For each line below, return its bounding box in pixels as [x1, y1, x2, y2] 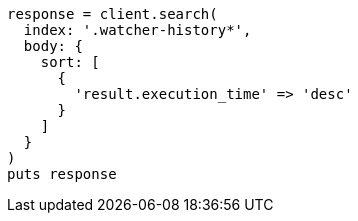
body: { [23, 38, 83, 54]
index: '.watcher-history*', [23, 22, 252, 38]
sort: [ [40, 54, 100, 70]
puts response [7, 166, 117, 182]
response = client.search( [7, 6, 218, 22]
